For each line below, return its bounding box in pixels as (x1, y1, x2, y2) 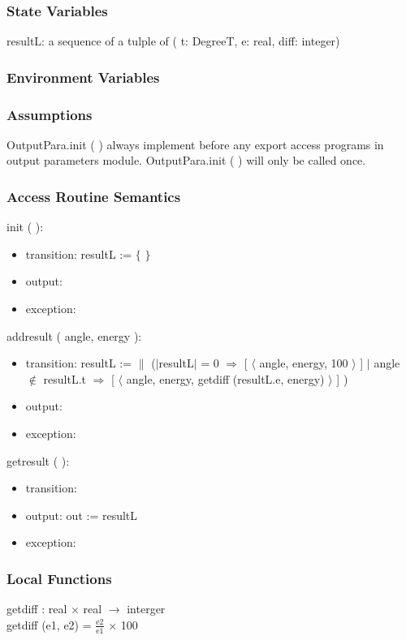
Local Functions (6, 568, 112, 588)
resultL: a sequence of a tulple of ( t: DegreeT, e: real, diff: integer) (6, 32, 340, 49)
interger (127, 600, 166, 617)
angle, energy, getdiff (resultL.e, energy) (126, 370, 325, 387)
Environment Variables (6, 67, 160, 87)
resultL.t (43, 370, 86, 387)
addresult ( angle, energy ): (6, 327, 142, 344)
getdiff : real (6, 600, 67, 617)
